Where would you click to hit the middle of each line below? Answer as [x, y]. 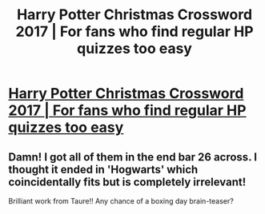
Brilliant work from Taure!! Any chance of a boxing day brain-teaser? [121, 201]
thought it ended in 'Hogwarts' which [103, 169]
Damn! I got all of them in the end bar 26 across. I [133, 157]
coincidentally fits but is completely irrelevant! [127, 182]
